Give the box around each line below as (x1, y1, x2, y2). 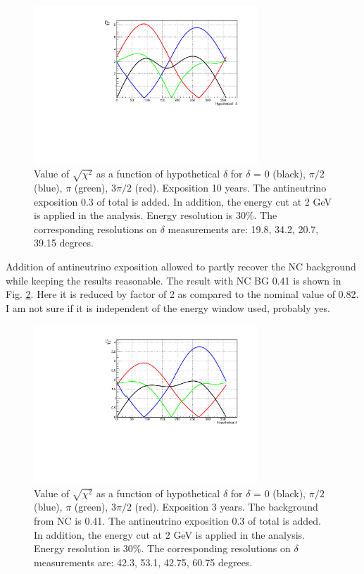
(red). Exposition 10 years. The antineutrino (134, 180, 327, 195)
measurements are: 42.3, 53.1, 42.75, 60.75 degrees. (34, 554, 253, 569)
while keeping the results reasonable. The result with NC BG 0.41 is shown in (6, 273, 341, 287)
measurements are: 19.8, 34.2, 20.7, (168, 221, 319, 236)
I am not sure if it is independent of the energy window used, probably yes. (6, 300, 330, 315)
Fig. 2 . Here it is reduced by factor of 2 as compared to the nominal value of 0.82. (6, 287, 359, 301)
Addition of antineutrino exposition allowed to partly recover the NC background (6, 259, 356, 274)
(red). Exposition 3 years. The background (134, 499, 318, 514)
